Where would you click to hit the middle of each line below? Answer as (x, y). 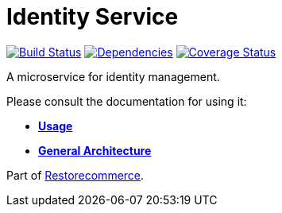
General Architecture (95, 150)
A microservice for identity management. (113, 76)
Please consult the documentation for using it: (127, 101)
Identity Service (93, 17)
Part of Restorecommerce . (75, 175)
